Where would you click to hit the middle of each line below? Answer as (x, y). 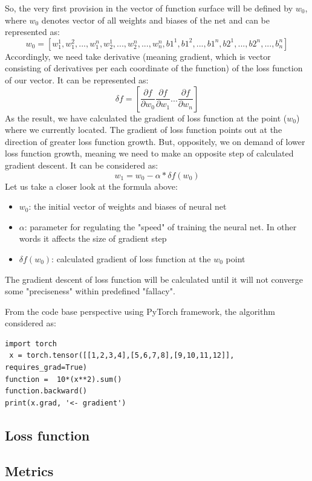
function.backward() (46, 391)
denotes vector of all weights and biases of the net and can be (156, 20)
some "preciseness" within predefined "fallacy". (90, 291)
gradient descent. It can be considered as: (82, 165)
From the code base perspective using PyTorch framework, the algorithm (140, 311)
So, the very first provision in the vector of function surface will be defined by (149, 8)
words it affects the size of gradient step (93, 238)
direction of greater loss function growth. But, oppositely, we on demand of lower (155, 141)
